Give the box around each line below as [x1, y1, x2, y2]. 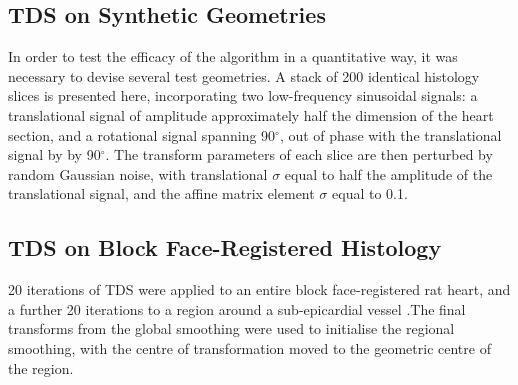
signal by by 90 [8, 144, 101, 165]
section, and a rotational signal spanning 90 [8, 124, 276, 145]
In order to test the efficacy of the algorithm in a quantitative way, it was [8, 46, 458, 67]
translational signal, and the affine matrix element [8, 183, 315, 204]
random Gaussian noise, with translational [8, 163, 268, 184]
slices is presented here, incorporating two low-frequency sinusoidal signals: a [8, 85, 478, 106]
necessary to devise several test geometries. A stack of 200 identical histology [8, 65, 480, 86]
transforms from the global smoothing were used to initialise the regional [8, 318, 455, 339]
